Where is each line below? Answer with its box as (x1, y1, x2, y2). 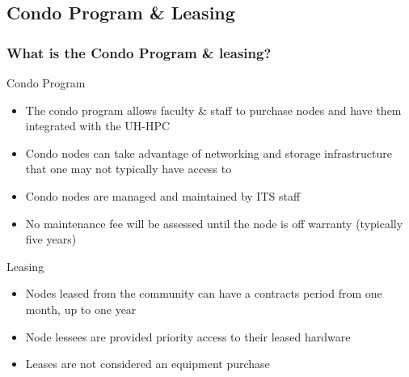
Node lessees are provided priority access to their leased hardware (25, 328, 351, 345)
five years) (25, 231, 77, 248)
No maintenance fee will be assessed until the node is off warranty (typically (25, 214, 403, 231)
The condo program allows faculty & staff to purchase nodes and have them (25, 101, 402, 118)
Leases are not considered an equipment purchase (25, 355, 270, 372)
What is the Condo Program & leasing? (6, 42, 272, 62)
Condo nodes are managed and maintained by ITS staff (25, 187, 301, 204)
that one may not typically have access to (25, 160, 232, 177)
